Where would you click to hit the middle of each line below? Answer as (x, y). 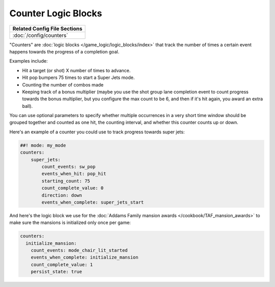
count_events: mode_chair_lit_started (79, 250)
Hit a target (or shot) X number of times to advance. (76, 70)
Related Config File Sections (47, 28)
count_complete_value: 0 (73, 188)
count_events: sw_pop (68, 167)
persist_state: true (57, 272)
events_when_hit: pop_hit (74, 174)
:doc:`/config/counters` (40, 35)
